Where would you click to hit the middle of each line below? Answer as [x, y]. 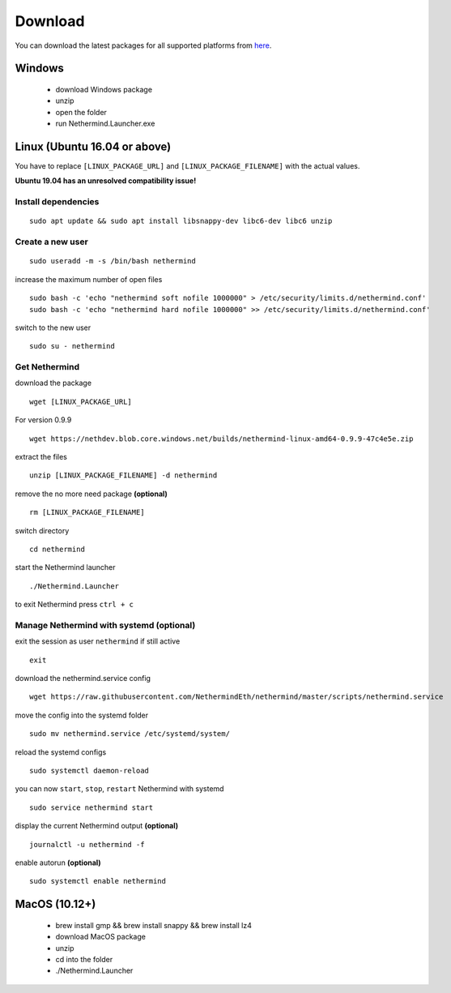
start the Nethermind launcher [66, 567]
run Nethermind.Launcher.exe [105, 124]
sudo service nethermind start [91, 807]
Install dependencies [57, 202]
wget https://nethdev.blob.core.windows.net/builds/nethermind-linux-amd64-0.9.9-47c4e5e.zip [221, 439]
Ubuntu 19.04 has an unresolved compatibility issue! [106, 181]
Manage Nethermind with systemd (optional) [105, 625]
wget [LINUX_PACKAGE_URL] [81, 402]
